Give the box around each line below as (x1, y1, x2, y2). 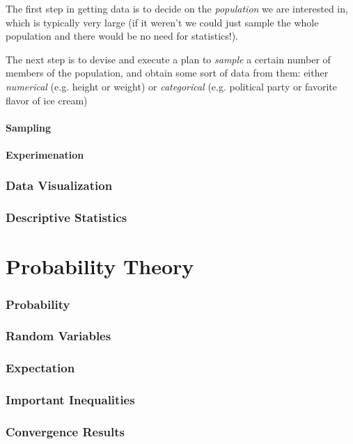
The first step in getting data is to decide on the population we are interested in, (6, 1, 348, 15)
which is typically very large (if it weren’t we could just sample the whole (6, 15, 319, 29)
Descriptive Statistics (6, 209, 127, 226)
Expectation (6, 359, 75, 376)
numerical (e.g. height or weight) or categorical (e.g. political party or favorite (6, 79, 338, 93)
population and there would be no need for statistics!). (6, 29, 239, 43)
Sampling (6, 120, 52, 134)
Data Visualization (6, 177, 113, 194)
